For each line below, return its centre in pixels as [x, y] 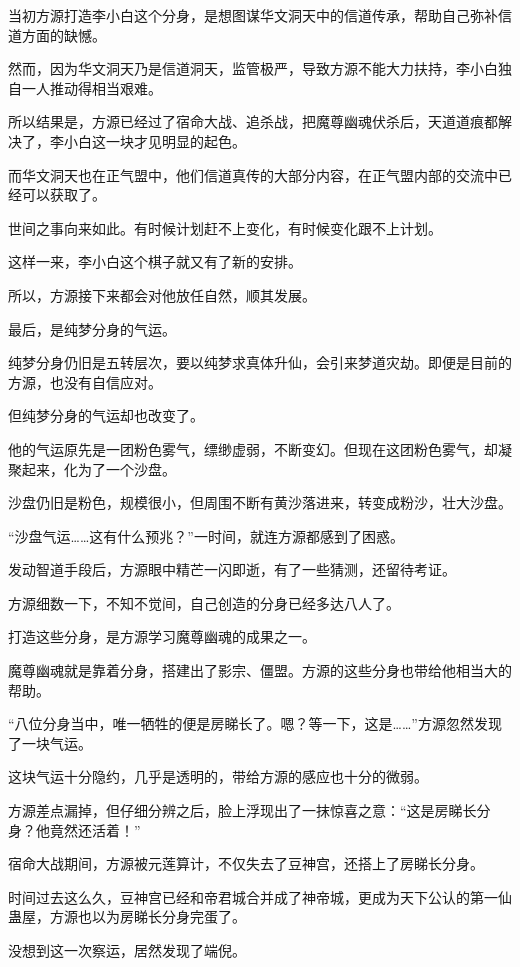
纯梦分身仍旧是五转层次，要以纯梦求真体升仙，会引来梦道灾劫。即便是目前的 [260, 362]
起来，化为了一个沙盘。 [98, 468]
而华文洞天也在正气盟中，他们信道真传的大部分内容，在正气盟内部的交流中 [253, 174]
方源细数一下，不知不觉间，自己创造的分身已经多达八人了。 [204, 602]
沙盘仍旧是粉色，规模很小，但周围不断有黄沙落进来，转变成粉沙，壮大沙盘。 [260, 502]
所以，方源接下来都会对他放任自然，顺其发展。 [162, 294]
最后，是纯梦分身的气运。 [92, 328]
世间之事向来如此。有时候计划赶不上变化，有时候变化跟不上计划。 [225, 227]
